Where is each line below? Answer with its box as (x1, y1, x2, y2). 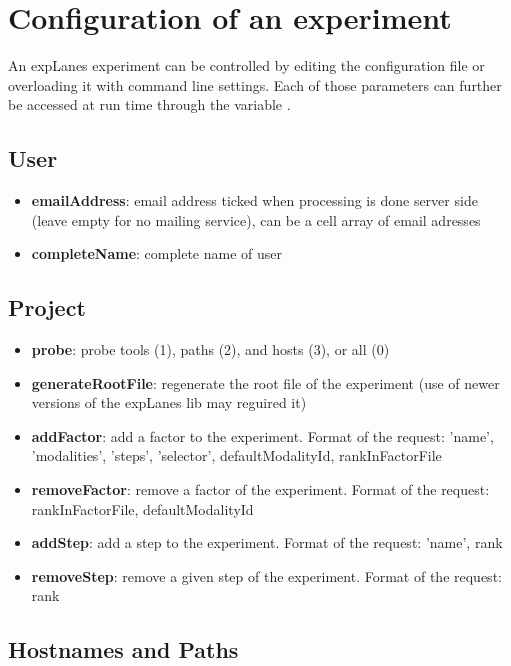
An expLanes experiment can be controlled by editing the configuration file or (8, 55, 485, 76)
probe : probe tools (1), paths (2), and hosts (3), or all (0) (31, 339, 390, 360)
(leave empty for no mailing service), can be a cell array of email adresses (31, 209, 481, 230)
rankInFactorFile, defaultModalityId (31, 498, 254, 519)
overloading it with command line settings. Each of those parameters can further (8, 74, 502, 95)
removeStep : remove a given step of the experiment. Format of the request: (31, 565, 502, 586)
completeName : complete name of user (31, 243, 282, 264)
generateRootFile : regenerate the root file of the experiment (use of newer (31, 372, 500, 393)
